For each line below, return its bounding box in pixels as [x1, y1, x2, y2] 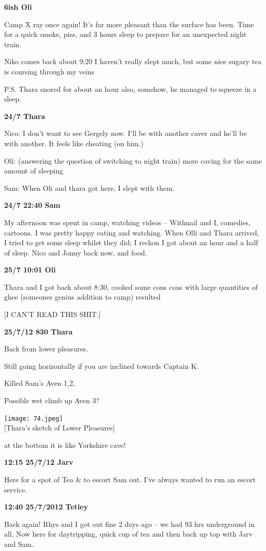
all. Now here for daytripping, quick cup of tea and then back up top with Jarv [4, 528, 253, 539]
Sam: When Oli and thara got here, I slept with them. [4, 182, 175, 193]
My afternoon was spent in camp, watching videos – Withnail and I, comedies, [4, 217, 251, 227]
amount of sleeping [4, 165, 64, 176]
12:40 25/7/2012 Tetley [4, 501, 88, 512]
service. [4, 484, 27, 495]
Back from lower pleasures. [4, 343, 88, 354]
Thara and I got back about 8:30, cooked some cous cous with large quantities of [4, 281, 258, 292]
